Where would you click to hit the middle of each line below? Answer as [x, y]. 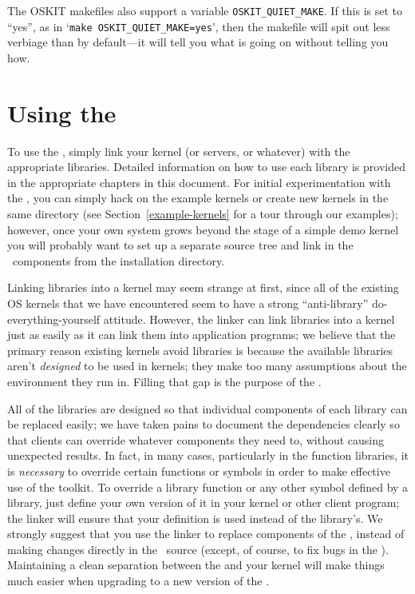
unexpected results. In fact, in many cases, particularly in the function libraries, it [208, 455]
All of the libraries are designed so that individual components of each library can [207, 408]
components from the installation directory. [119, 260]
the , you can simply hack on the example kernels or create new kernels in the [198, 198]
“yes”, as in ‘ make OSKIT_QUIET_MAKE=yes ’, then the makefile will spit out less [199, 26]
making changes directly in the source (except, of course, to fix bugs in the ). [198, 549]
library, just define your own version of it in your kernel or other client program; [204, 502]
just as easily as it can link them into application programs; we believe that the [202, 335]
